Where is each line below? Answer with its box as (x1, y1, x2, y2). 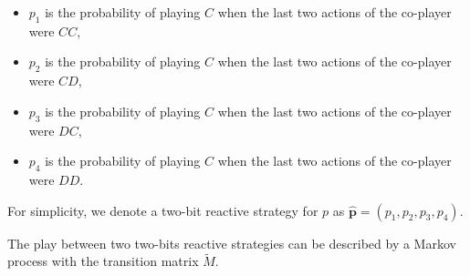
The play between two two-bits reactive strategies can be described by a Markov (7, 233, 456, 252)
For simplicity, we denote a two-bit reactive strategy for (7, 200, 319, 220)
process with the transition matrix (7, 251, 199, 271)
